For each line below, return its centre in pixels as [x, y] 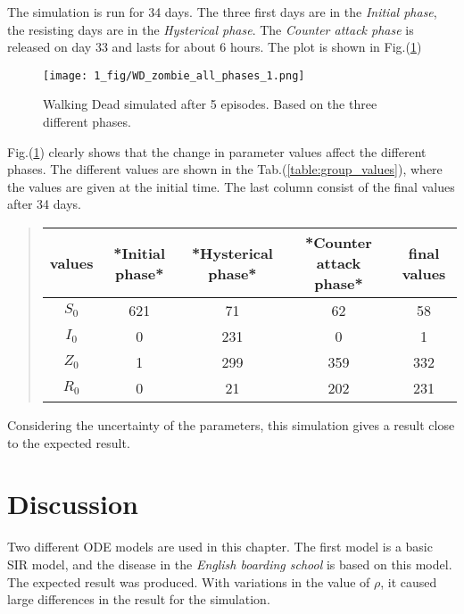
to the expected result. [69, 442]
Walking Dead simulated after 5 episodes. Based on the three [210, 104]
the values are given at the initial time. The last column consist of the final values [231, 186]
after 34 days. [44, 204]
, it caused [409, 581]
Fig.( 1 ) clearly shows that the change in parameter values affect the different [217, 151]
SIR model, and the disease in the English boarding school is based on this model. [230, 564]
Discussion [73, 504]
